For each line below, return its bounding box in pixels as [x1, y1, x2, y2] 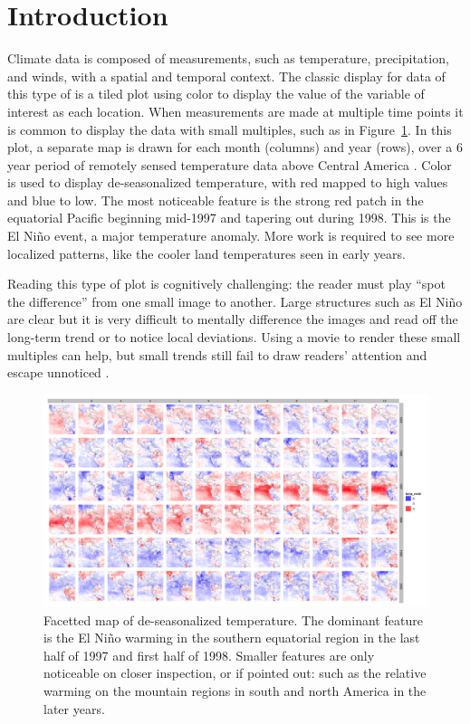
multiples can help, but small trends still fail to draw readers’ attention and [7, 345, 427, 364]
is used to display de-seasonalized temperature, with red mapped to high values [7, 173, 448, 192]
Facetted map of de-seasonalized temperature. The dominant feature [43, 610, 423, 629]
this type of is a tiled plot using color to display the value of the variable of [7, 84, 425, 103]
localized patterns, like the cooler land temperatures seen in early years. [7, 243, 406, 262]
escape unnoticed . [7, 363, 110, 382]
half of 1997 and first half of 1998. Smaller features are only [43, 645, 375, 664]
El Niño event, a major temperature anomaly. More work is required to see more [7, 226, 455, 245]
